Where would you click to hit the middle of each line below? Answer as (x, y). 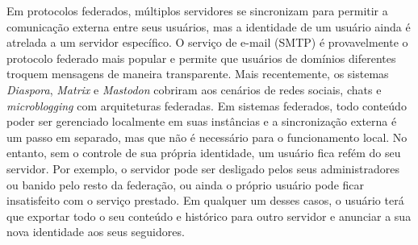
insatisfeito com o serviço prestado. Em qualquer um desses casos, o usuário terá (205, 200)
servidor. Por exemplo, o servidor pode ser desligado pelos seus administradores (203, 168)
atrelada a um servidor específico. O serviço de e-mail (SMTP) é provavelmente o (207, 42)
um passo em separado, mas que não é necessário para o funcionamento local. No (207, 137)
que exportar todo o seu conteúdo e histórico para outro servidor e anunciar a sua (209, 216)
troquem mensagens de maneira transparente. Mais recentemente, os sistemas (198, 74)
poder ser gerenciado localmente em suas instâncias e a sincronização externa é (202, 121)
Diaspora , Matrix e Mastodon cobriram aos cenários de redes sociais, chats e (194, 89)
